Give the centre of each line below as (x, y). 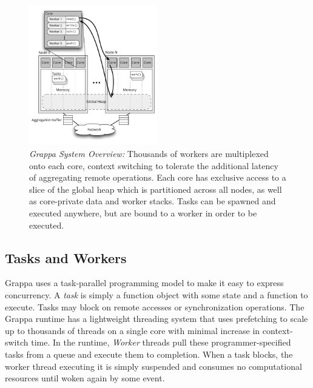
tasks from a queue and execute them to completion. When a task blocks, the (149, 354)
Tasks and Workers (66, 257)
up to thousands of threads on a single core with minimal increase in (133, 330)
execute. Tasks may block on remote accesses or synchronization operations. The (155, 306)
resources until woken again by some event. (85, 378)
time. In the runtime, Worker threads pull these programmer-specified (161, 342)
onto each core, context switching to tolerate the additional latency (154, 165)
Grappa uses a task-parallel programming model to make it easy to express (144, 283)
